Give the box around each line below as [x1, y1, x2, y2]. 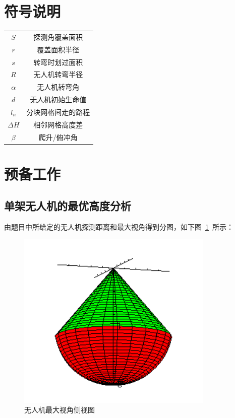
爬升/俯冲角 [38, 131, 78, 142]
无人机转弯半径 [33, 69, 83, 80]
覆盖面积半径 [37, 44, 80, 54]
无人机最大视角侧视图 [24, 404, 95, 415]
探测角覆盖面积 [33, 31, 83, 42]
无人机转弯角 [37, 82, 80, 92]
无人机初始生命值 [30, 94, 87, 105]
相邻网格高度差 [33, 119, 83, 129]
